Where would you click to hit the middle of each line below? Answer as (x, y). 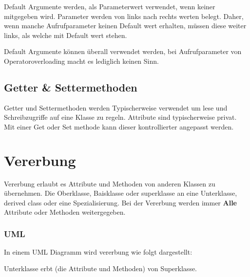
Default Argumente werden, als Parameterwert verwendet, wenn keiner (110, 6)
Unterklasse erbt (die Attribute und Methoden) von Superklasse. (101, 268)
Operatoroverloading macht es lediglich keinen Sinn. (81, 61)
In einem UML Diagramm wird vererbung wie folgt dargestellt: (98, 252)
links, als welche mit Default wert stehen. (66, 35)
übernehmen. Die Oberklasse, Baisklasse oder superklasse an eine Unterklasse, (121, 193)
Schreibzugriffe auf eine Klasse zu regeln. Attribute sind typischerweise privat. (120, 117)
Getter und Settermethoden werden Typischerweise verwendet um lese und (116, 107)
